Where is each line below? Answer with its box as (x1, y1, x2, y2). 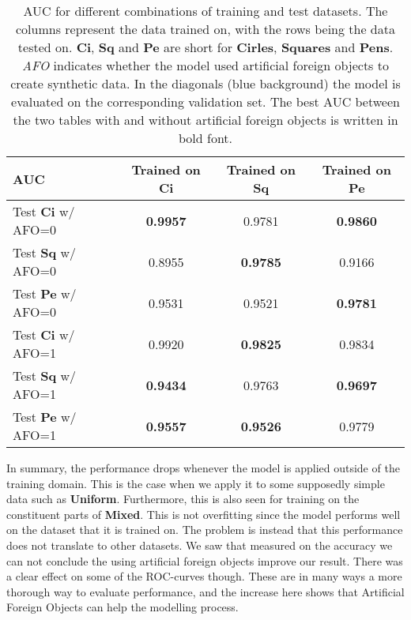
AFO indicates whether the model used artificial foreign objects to (22, 56, 389, 74)
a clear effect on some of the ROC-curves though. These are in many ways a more (6, 568, 402, 584)
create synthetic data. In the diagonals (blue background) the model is (10, 74, 401, 92)
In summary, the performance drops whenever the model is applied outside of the (6, 460, 400, 475)
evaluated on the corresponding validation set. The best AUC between (11, 92, 400, 111)
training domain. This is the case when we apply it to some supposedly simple (6, 475, 385, 491)
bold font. (178, 129, 233, 147)
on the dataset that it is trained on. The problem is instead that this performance (6, 521, 403, 538)
